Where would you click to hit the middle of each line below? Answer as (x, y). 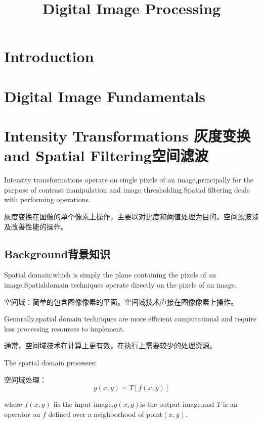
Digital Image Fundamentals (105, 96)
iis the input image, (83, 404)
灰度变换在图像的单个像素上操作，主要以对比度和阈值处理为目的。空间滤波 (128, 217)
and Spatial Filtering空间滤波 (106, 155)
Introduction (49, 56)
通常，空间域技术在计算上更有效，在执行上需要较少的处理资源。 (110, 345)
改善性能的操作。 (39, 226)
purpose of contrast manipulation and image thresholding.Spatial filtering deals (127, 189)
